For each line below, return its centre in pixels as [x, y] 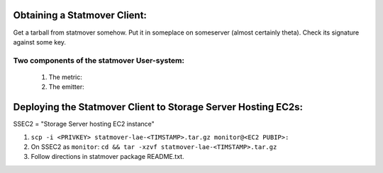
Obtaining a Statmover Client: [80, 15]
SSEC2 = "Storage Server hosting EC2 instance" [84, 124]
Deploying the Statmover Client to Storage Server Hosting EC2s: [158, 107]
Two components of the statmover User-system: [99, 60]
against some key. [40, 42]
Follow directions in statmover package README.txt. [107, 157]
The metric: [66, 77]
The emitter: [66, 87]
